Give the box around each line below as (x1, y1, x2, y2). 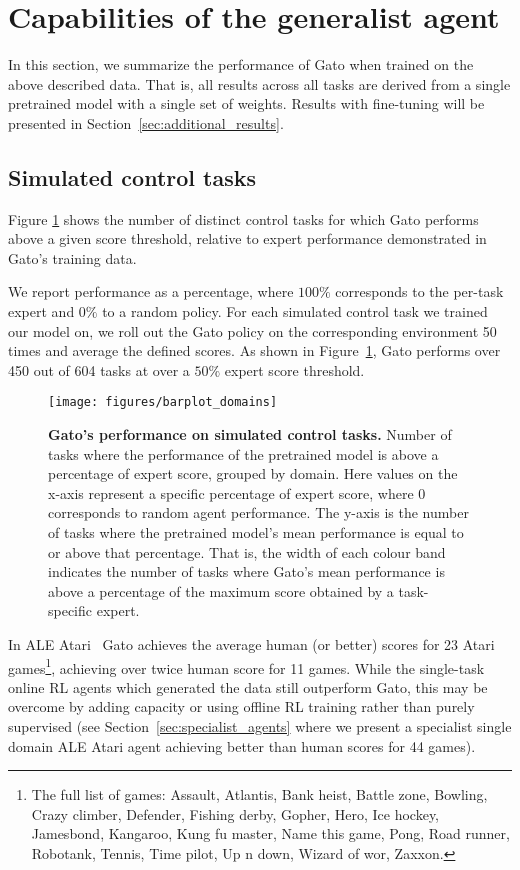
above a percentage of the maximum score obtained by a (48, 580, 394, 601)
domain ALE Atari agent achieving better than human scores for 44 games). (8, 735, 476, 756)
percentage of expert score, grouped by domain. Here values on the (48, 463, 458, 484)
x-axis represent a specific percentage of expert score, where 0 (48, 482, 426, 503)
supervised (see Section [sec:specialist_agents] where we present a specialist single (8, 716, 512, 737)
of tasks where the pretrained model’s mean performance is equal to (48, 522, 464, 543)
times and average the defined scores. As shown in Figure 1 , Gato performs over (8, 340, 501, 361)
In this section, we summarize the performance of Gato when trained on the (8, 54, 474, 75)
